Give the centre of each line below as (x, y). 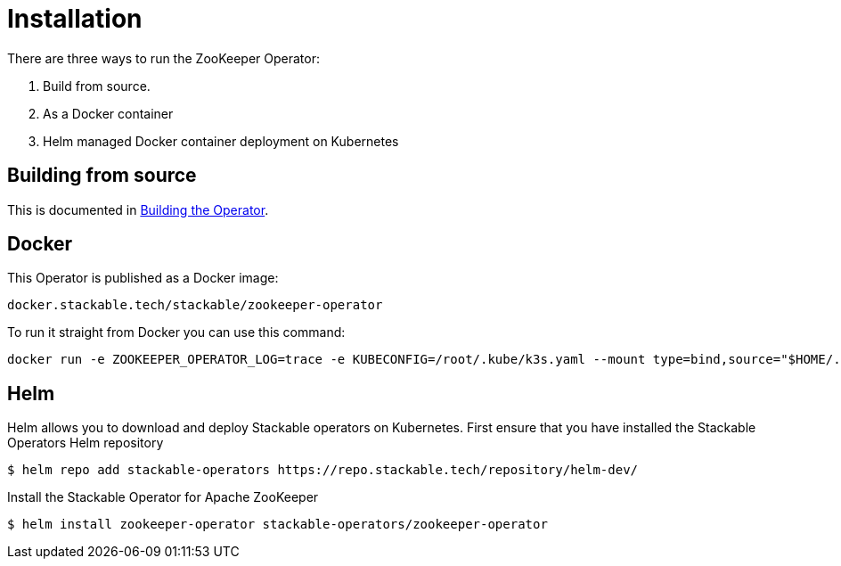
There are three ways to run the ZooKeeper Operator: (163, 58)
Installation (75, 19)
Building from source (102, 176)
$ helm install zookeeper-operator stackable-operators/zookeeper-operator (278, 525)
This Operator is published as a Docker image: (143, 278)
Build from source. (97, 86)
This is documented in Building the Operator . (138, 209)
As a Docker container (108, 113)
